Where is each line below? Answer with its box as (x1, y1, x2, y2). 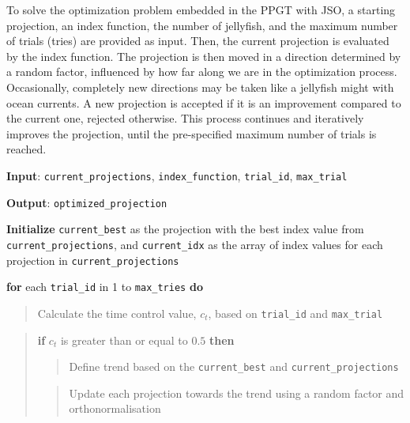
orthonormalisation (69, 400, 161, 417)
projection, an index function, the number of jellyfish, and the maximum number (6, 17, 398, 33)
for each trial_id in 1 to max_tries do (6, 278, 203, 295)
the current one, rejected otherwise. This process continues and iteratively (6, 110, 364, 127)
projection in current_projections (6, 251, 179, 268)
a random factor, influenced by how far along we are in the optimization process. (6, 63, 397, 80)
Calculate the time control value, (37, 304, 197, 321)
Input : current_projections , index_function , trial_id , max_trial (6, 167, 348, 183)
